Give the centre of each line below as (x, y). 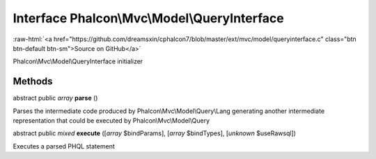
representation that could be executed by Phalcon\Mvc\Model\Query (111, 121)
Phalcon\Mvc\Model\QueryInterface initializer (78, 61)
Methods (33, 81)
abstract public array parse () (55, 98)
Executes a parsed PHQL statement (64, 146)
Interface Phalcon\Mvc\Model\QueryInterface (149, 18)
